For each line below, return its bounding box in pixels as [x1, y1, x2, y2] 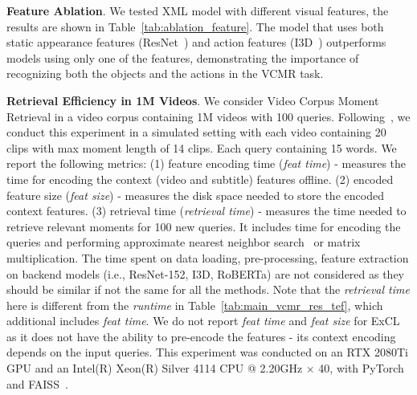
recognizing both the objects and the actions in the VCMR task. [6, 65, 324, 82]
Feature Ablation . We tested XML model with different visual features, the [6, 2, 389, 18]
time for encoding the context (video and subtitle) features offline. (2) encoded [6, 170, 394, 187]
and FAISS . [6, 375, 68, 392]
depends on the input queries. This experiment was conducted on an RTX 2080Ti [6, 344, 408, 360]
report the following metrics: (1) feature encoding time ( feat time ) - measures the [6, 155, 407, 172]
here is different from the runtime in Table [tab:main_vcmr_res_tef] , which [6, 296, 383, 313]
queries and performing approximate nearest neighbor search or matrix [6, 234, 361, 250]
